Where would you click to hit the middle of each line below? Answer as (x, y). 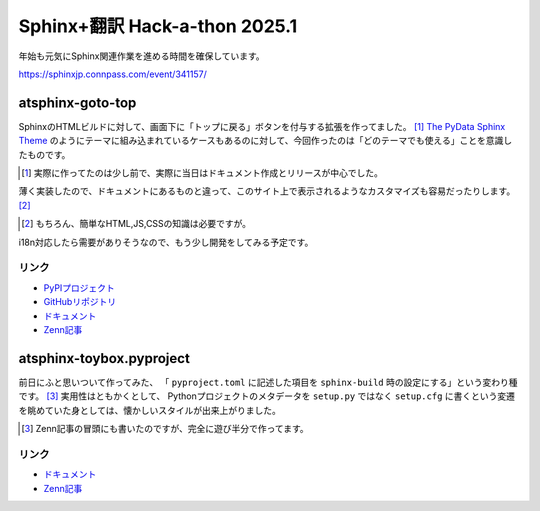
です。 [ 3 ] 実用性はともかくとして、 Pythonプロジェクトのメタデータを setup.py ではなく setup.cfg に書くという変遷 (266, 396)
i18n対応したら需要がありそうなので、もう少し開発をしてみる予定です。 (166, 242)
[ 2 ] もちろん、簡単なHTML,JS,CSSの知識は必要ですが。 (136, 224)
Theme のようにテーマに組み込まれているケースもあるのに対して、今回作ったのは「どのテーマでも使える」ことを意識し (265, 141)
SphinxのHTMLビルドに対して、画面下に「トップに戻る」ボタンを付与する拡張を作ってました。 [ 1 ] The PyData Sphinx (262, 126)
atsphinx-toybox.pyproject (104, 358)
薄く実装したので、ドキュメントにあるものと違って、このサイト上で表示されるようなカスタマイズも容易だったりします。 (267, 191)
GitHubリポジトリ (80, 302)
